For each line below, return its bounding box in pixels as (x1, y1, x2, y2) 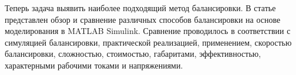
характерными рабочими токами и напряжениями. (5, 59, 183, 71)
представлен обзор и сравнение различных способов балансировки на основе (5, 13, 281, 25)
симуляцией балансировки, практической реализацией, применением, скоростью (5, 36, 292, 48)
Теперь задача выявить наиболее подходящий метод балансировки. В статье (5, 2, 276, 13)
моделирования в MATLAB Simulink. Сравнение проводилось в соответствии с (5, 25, 291, 37)
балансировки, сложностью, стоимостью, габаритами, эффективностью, (5, 47, 261, 60)
